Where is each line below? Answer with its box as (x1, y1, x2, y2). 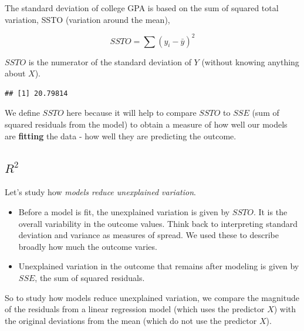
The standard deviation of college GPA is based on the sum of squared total (5, 2, 279, 14)
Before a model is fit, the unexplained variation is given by (18, 206, 230, 218)
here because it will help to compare (66, 106, 197, 119)
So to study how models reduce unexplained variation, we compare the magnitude (5, 291, 299, 303)
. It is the (253, 206, 288, 218)
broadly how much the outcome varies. (18, 240, 157, 252)
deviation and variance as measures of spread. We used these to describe (18, 229, 279, 241)
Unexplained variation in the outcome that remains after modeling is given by (18, 260, 299, 272)
